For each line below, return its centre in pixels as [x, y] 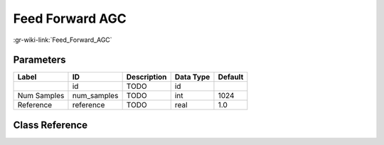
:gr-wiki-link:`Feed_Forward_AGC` [63, 40]
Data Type [192, 77]
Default [231, 77]
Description [146, 77]
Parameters [39, 60]
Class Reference [50, 125]
